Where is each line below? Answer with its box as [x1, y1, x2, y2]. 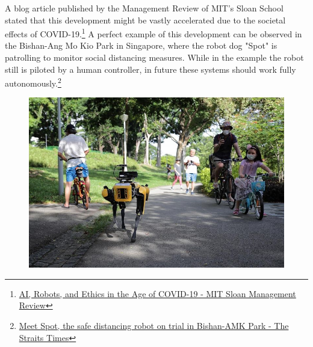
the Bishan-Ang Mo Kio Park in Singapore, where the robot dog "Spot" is [5, 39, 277, 52]
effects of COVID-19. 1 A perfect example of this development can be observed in [5, 26, 302, 40]
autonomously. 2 [5, 75, 61, 89]
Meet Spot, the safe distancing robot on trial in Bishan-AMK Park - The [19, 319, 289, 331]
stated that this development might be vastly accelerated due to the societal [5, 13, 286, 26]
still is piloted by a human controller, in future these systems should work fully [5, 63, 296, 75]
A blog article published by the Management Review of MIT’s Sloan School [5, 2, 284, 14]
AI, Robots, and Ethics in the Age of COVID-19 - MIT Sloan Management [19, 287, 296, 299]
